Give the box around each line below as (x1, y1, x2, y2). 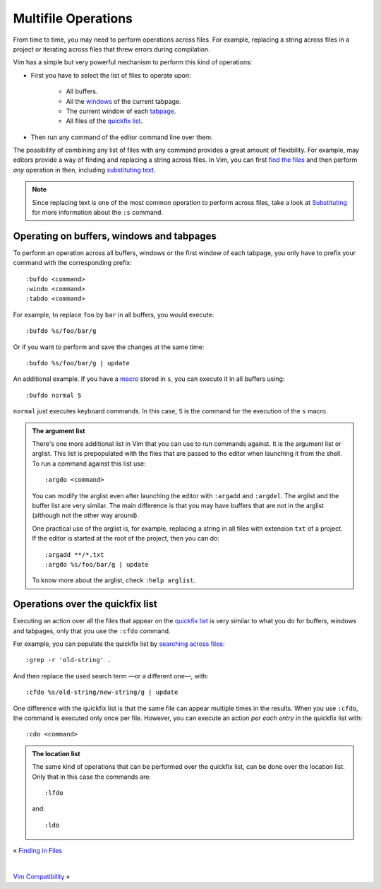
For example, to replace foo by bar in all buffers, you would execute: (13, 310, 214, 319)
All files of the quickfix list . (66, 117, 143, 125)
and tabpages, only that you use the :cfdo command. (13, 626, 171, 635)
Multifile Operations (13, 11, 133, 26)
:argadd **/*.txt (44, 551, 104, 558)
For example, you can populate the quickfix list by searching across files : (13, 640, 225, 648)
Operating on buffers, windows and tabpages (13, 230, 217, 242)
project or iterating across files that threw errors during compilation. (13, 45, 211, 53)
